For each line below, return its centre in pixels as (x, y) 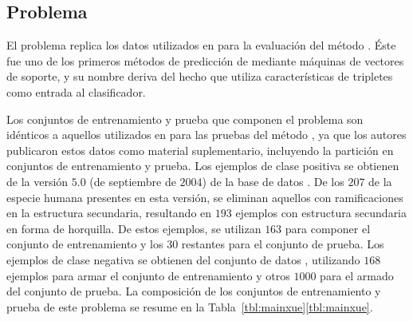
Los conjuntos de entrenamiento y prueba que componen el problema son (185, 119)
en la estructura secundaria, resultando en (109, 213)
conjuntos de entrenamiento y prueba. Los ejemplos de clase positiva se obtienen (203, 166)
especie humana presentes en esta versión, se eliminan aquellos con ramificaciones (205, 197)
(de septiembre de (133, 181)
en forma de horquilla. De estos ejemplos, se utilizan (134, 228)
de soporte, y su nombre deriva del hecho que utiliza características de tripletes (200, 76)
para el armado (357, 275)
